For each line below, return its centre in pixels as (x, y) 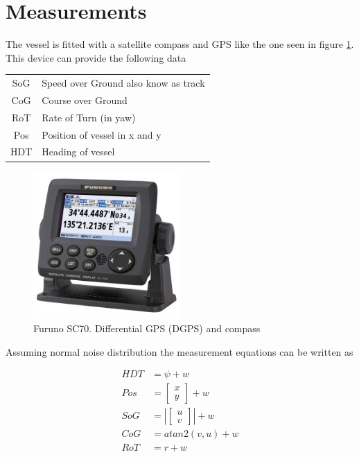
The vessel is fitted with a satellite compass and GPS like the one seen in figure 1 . (180, 44)
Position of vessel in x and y (102, 134)
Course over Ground (85, 100)
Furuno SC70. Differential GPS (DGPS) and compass (147, 328)
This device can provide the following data (96, 57)
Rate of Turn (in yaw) (89, 117)
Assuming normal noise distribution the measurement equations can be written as (179, 351)
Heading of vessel (78, 152)
